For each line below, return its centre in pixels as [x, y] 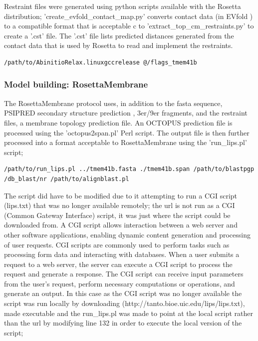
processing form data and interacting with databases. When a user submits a [122, 254]
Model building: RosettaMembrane [76, 84]
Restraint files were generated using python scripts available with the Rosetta [123, 6]
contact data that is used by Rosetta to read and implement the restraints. [119, 45]
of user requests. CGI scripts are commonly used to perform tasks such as [117, 244]
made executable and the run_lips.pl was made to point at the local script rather [129, 313]
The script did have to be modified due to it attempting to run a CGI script [121, 195]
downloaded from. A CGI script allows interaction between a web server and [121, 225]
